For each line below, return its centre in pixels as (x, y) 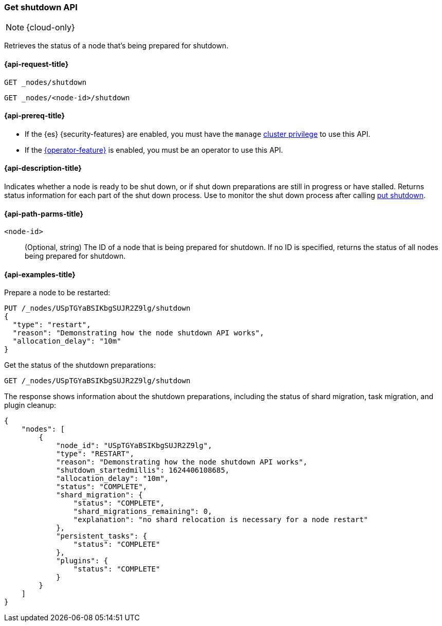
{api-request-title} (36, 64)
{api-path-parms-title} (44, 213)
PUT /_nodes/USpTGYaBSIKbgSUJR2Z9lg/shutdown (97, 308)
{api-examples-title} (40, 274)
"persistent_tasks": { (102, 536)
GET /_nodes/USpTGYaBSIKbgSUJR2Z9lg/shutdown (97, 381)
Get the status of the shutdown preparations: (80, 365)
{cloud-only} (51, 28)
